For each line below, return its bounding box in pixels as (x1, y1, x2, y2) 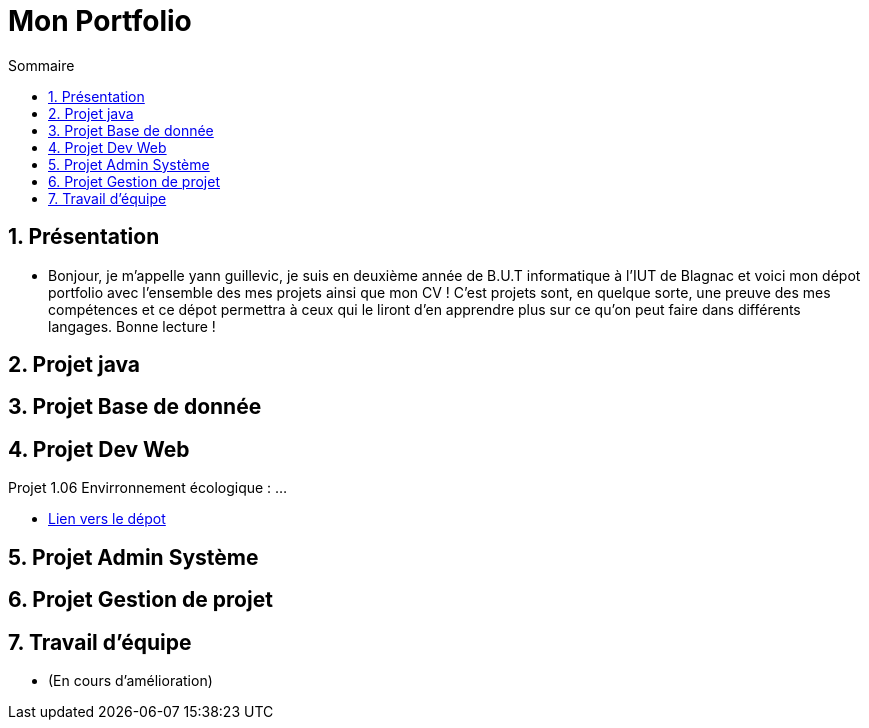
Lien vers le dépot (48, 510, 166, 528)
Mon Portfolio (8, 4, 192, 38)
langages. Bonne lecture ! (48, 317, 216, 335)
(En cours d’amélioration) (48, 671, 213, 689)
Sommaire (8, 56, 75, 74)
